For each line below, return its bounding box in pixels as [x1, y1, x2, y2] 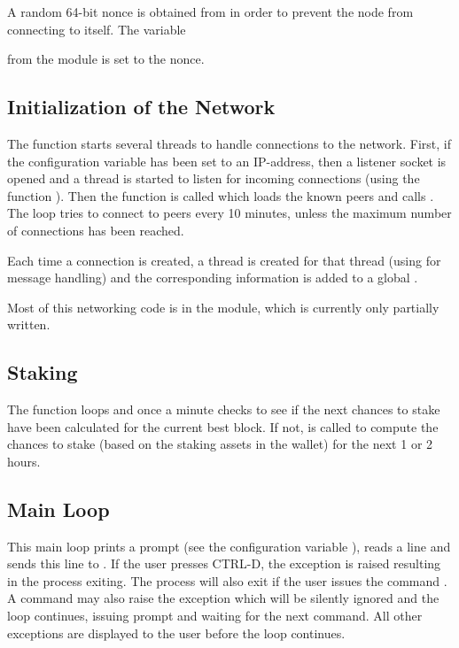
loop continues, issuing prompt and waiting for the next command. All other [7, 606, 423, 625]
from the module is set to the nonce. [7, 50, 205, 68]
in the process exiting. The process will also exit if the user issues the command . [7, 571, 447, 590]
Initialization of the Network [7, 93, 276, 120]
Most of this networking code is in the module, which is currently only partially [7, 297, 440, 316]
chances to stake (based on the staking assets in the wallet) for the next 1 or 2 [7, 435, 433, 453]
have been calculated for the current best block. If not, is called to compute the [7, 417, 439, 436]
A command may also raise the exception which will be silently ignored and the [7, 589, 440, 607]
